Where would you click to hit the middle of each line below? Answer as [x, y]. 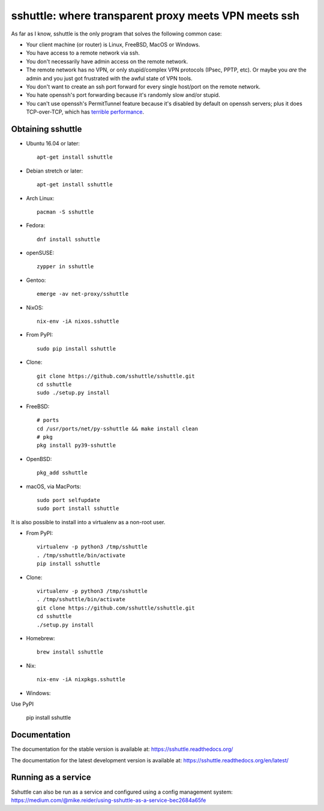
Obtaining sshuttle [46, 129]
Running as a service [51, 778]
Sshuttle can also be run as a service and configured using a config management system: [122, 792]
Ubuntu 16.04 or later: [53, 143]
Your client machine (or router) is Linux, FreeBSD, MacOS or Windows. [113, 44]
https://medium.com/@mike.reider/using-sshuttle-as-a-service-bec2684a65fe [109, 800]
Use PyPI [22, 704]
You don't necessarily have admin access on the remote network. [107, 61]
